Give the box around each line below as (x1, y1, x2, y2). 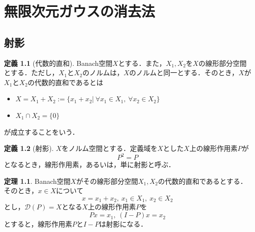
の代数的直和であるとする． (158, 175, 247, 186)
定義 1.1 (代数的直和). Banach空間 (4, 58, 113, 68)
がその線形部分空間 (76, 175, 138, 186)
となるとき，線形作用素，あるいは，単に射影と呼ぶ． (4, 159, 175, 170)
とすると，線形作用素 (4, 219, 73, 229)
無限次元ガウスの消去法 (4, 1, 155, 21)
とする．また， (118, 58, 166, 68)
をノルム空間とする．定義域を (61, 143, 157, 153)
